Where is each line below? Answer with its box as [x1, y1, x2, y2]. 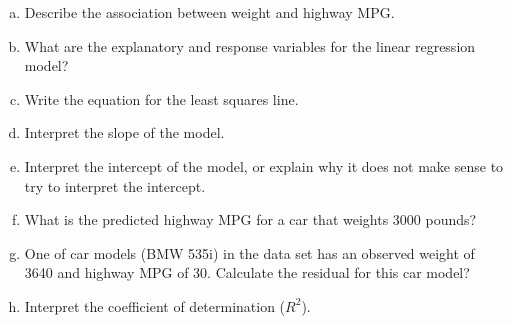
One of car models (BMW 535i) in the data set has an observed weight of [24, 242, 475, 263]
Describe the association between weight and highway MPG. [24, 2, 395, 22]
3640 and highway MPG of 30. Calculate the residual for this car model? [24, 262, 470, 283]
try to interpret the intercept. [24, 175, 206, 196]
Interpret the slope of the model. [24, 122, 225, 143]
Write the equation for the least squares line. [24, 88, 299, 109]
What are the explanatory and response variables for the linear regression [24, 35, 476, 56]
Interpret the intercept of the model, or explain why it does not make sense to [24, 155, 504, 176]
